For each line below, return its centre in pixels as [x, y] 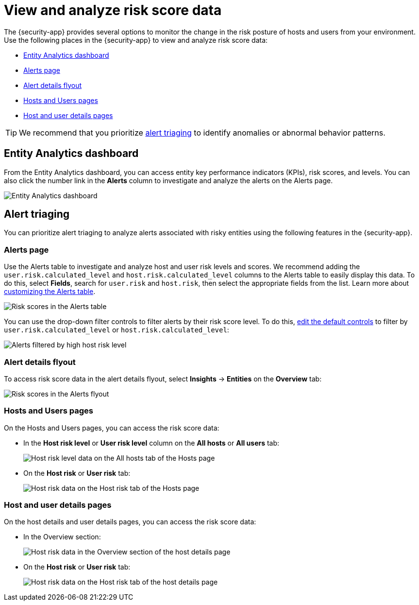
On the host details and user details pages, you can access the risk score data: [130, 522]
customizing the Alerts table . [50, 292]
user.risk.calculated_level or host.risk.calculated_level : [117, 330]
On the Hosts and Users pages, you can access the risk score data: [112, 428]
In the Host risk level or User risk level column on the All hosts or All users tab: [151, 443]
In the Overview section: [62, 537]
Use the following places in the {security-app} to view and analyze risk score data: [136, 40]
